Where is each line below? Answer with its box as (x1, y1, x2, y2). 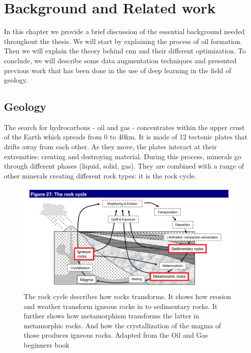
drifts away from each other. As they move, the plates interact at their (4, 141, 217, 152)
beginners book (24, 339, 70, 350)
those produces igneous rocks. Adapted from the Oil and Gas (24, 330, 208, 340)
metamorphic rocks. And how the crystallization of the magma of (24, 320, 221, 330)
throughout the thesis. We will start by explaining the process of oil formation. (4, 36, 242, 46)
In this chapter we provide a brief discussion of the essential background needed (4, 26, 245, 37)
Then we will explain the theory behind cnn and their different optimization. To (4, 45, 246, 56)
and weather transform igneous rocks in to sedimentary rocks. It (24, 301, 217, 311)
